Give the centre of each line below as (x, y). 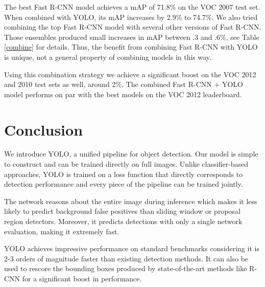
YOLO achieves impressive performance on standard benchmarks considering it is (132, 248)
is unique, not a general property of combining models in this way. (108, 57)
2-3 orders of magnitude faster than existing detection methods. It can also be (126, 258)
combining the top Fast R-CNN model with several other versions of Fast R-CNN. (133, 27)
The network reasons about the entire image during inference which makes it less (131, 201)
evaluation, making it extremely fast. (62, 231)
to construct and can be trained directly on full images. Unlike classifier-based (126, 164)
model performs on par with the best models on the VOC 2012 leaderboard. (123, 94)
